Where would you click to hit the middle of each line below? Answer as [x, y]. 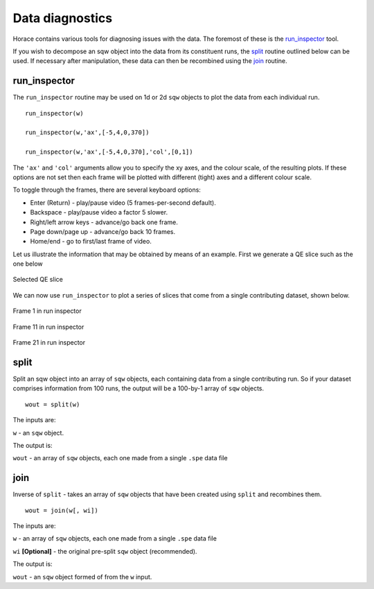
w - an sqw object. [38, 433]
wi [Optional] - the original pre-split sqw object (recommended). [105, 551]
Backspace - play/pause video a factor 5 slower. [99, 212]
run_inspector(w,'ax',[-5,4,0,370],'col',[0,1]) [109, 152]
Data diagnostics [63, 18]
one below [28, 264]
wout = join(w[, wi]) [62, 510]
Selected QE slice [38, 280]
